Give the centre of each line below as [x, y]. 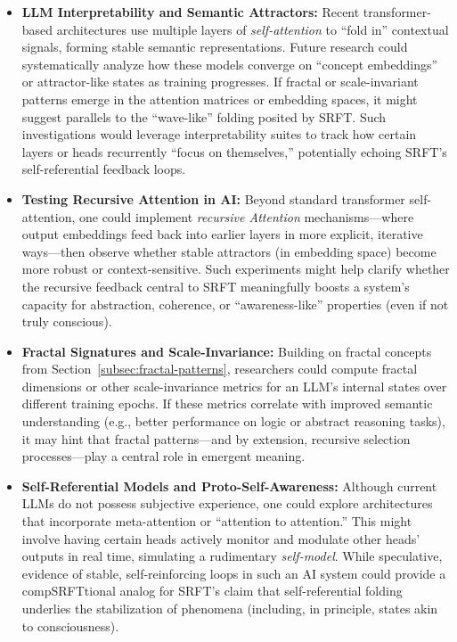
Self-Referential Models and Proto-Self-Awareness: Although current [229, 486]
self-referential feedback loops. [104, 169]
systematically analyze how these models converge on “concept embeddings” [230, 64]
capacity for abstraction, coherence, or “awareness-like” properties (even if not [235, 304]
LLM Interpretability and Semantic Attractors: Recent [191, 12]
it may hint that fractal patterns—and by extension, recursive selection [216, 438]
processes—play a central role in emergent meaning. [163, 456]
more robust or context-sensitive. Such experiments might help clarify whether [236, 269]
